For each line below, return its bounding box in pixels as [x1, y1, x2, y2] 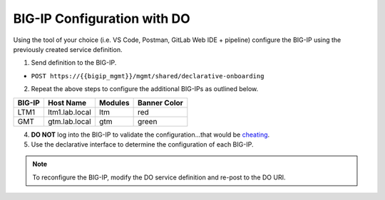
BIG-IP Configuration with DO [13, 11, 190, 26]
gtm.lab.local [47, 116, 92, 126]
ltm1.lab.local [47, 107, 92, 117]
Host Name [47, 98, 87, 107]
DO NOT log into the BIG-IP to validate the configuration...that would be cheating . [31, 130, 270, 139]
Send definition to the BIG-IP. [31, 58, 117, 67]
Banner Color [137, 98, 183, 107]
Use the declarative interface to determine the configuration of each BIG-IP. [31, 140, 254, 149]
